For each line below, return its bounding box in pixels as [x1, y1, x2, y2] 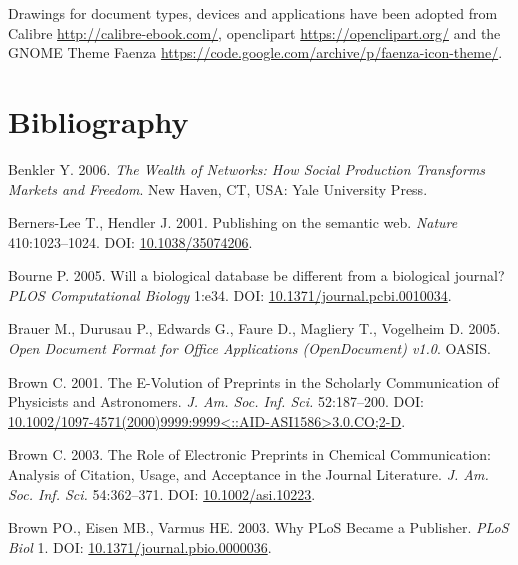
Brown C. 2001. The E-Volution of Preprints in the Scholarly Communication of [8, 371, 499, 392]
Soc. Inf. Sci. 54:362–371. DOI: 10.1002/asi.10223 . [8, 483, 316, 504]
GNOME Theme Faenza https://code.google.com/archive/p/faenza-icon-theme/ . [8, 42, 503, 63]
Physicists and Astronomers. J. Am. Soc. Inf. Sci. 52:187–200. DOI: [8, 391, 424, 412]
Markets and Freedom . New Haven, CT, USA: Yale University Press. [8, 178, 428, 199]
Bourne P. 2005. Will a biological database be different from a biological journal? [8, 265, 505, 286]
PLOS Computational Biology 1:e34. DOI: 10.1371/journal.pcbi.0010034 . [8, 284, 452, 305]
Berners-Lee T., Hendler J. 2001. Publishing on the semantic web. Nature [8, 212, 458, 233]
